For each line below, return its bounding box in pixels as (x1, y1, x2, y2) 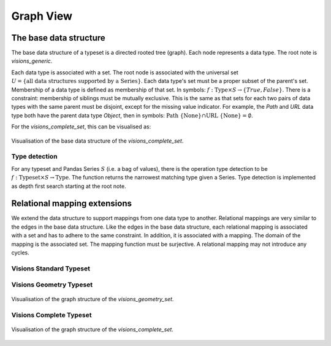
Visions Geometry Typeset (11, 280, 93, 289)
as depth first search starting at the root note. (11, 182, 126, 190)
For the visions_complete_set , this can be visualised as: (11, 123, 151, 130)
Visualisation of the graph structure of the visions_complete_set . (11, 326, 174, 333)
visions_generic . (11, 57, 53, 65)
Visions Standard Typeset (11, 264, 90, 273)
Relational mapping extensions (11, 199, 132, 209)
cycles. (11, 249, 30, 256)
